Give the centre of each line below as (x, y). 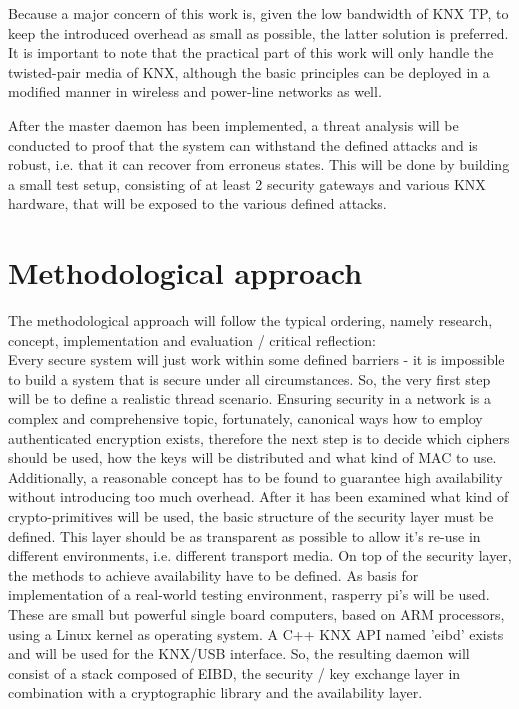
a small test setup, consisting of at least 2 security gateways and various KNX (247, 183)
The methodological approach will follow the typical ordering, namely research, (250, 320)
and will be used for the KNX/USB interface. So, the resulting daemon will (239, 653)
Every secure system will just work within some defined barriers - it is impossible (256, 359)
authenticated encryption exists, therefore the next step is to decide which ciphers (259, 437)
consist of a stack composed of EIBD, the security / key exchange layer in (234, 672)
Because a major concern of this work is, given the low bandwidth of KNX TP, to (258, 13)
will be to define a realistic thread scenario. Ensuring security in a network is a (250, 398)
